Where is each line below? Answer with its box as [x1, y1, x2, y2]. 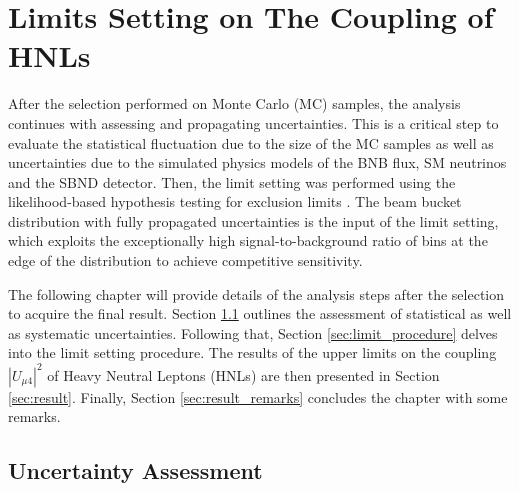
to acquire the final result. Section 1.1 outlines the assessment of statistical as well [8, 303, 512, 324]
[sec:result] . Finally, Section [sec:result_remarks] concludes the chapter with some [8, 386, 508, 407]
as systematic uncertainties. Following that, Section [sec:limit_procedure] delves [8, 322, 498, 343]
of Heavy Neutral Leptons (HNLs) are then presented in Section [47, 364, 440, 385]
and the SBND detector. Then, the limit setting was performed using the [8, 171, 456, 192]
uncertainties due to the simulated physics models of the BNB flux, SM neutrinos [8, 152, 507, 173]
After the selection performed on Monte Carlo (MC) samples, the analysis [8, 93, 461, 114]
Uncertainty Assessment [8, 455, 263, 486]
